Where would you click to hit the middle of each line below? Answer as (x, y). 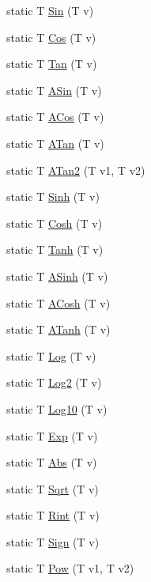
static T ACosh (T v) (59, 302)
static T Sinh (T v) (53, 197)
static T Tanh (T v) (55, 249)
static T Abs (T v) (52, 462)
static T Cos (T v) (51, 37)
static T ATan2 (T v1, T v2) (76, 170)
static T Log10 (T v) (57, 408)
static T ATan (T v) (55, 143)
